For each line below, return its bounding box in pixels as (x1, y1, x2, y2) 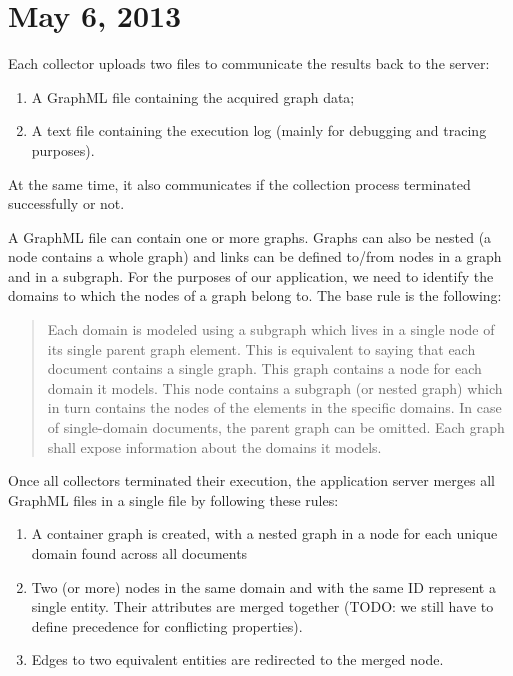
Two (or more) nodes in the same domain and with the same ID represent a (31, 576, 496, 597)
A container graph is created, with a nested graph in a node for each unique (31, 523, 498, 544)
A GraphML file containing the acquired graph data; (31, 86, 355, 107)
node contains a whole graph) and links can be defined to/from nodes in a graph (8, 246, 502, 267)
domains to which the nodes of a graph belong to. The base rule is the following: (8, 285, 502, 306)
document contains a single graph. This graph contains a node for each (47, 358, 482, 379)
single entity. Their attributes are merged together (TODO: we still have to (31, 596, 494, 617)
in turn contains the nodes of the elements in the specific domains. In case (47, 397, 502, 418)
